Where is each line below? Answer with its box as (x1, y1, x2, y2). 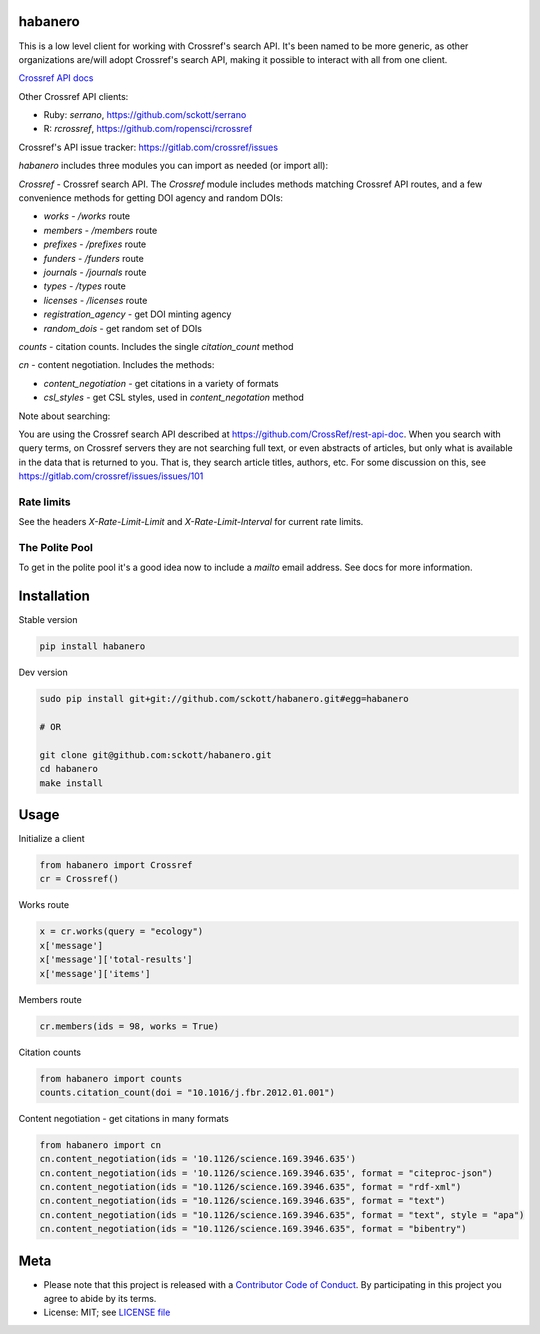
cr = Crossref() (39, 873, 120, 885)
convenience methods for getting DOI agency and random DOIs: (18, 192, 284, 204)
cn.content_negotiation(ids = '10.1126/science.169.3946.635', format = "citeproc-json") (39, 1167, 494, 1179)
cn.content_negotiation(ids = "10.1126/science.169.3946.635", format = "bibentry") (39, 1223, 467, 1235)
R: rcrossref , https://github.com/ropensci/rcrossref (43, 123, 253, 135)
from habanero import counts (39, 1073, 183, 1084)
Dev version (18, 666, 69, 679)
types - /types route (43, 280, 127, 292)
